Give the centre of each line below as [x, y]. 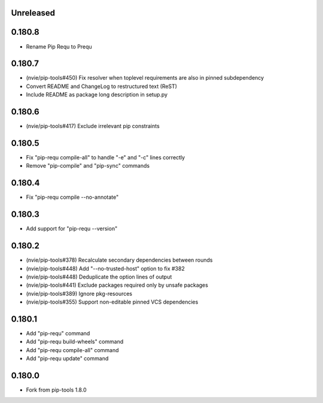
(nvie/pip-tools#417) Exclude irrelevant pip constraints [93, 126]
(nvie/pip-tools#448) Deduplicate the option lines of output [99, 277]
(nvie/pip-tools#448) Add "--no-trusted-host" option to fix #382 [105, 268]
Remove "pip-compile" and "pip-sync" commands [88, 166]
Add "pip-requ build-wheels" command [75, 342]
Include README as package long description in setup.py [97, 95]
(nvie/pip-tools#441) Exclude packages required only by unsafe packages [117, 285]
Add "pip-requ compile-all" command [72, 350]
